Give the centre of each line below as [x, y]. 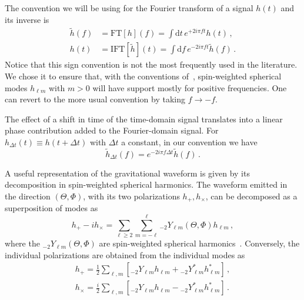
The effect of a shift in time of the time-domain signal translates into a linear [144, 119]
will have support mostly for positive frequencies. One [190, 87]
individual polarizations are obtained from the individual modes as [125, 254]
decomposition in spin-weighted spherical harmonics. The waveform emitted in [146, 184]
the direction [28, 196]
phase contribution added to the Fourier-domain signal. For [112, 130]
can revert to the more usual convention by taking [95, 99]
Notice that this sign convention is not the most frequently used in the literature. [151, 64]
